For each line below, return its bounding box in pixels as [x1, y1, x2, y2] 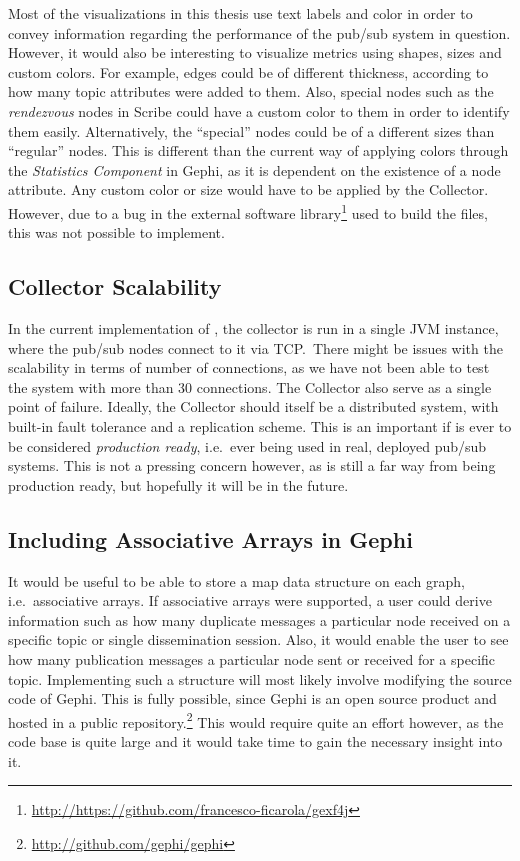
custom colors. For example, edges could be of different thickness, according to [8, 61, 489, 82]
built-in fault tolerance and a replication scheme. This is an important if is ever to [8, 415, 512, 436]
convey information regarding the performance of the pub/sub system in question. [8, 22, 511, 43]
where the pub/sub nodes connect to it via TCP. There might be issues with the [8, 337, 503, 358]
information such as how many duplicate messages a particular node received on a [8, 609, 511, 630]
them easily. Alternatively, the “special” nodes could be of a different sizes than [8, 120, 495, 141]
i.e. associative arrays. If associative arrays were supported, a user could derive [8, 590, 492, 611]
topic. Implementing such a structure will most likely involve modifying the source [8, 668, 512, 689]
